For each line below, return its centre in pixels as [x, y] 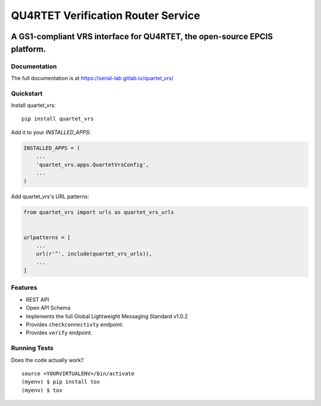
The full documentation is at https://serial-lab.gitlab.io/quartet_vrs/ [92, 78]
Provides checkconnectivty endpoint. [75, 324]
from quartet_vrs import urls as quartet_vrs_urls [99, 212]
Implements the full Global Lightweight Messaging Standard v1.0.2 [107, 316]
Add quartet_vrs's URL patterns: [50, 196]
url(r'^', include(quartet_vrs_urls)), [94, 254]
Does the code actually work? [48, 360]
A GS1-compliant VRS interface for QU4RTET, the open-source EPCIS [142, 37]
